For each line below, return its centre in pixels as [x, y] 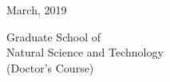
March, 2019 [37, 10]
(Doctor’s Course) [50, 67]
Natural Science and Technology [85, 52]
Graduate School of [53, 36]
